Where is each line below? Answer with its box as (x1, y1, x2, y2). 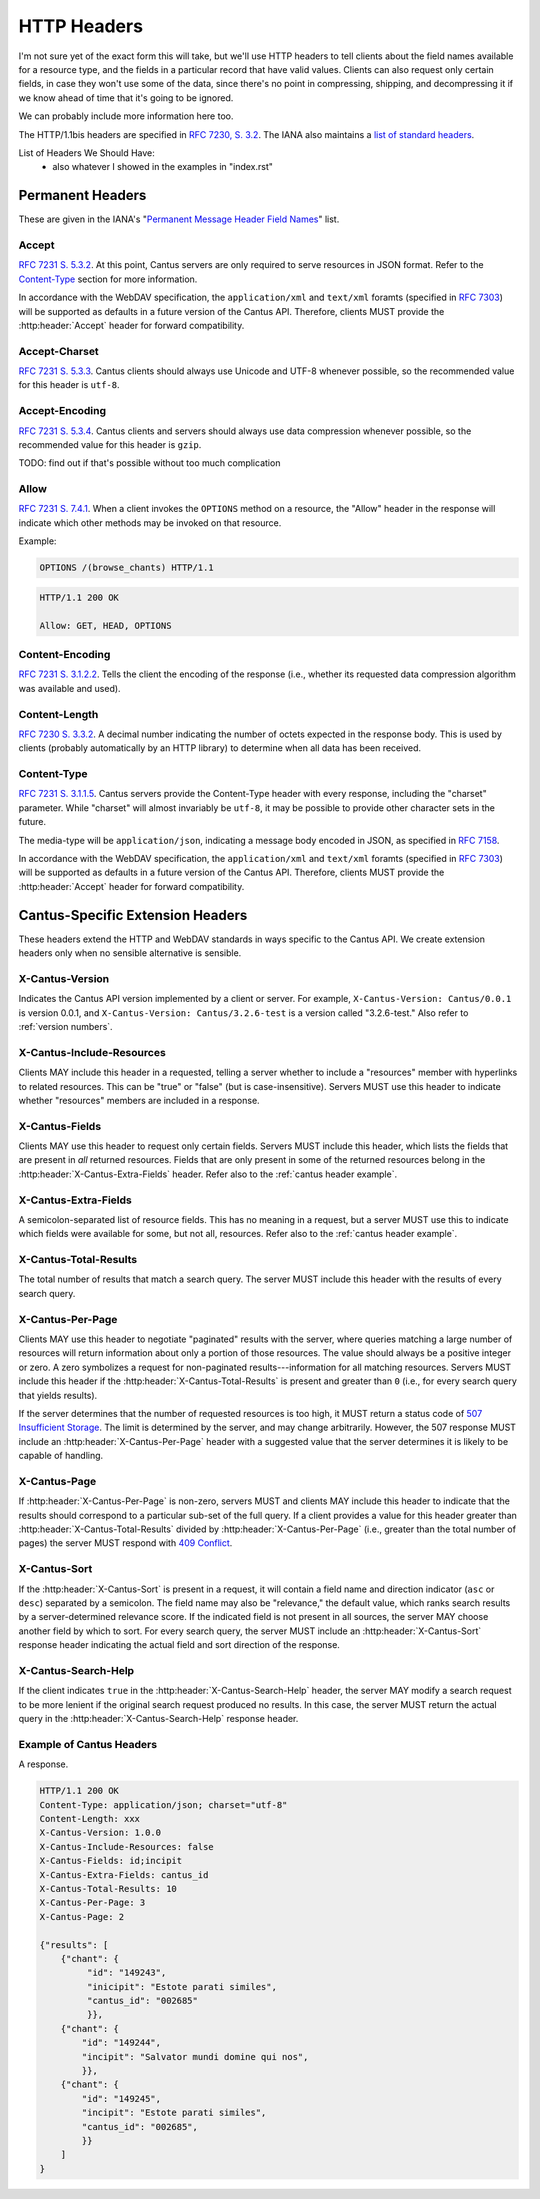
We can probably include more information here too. (18, 110, 234, 122)
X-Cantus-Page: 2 (39, 1911, 125, 1922)
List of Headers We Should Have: (18, 146, 155, 159)
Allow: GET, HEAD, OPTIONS (39, 620, 172, 631)
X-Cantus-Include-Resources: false (39, 1841, 214, 1852)
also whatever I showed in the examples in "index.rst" (52, 161, 274, 173)
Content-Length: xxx (39, 1813, 140, 1824)
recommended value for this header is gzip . (18, 438, 202, 450)
